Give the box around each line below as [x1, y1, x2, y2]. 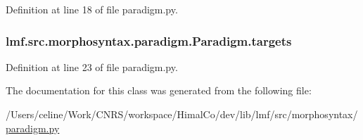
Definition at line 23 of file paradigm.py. [6, 59, 178, 74]
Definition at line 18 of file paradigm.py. [6, 2, 178, 16]
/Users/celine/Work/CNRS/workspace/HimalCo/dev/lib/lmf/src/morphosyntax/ [6, 107, 358, 121]
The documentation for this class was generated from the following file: [6, 83, 312, 98]
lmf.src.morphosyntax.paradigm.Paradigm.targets [6, 32, 292, 49]
